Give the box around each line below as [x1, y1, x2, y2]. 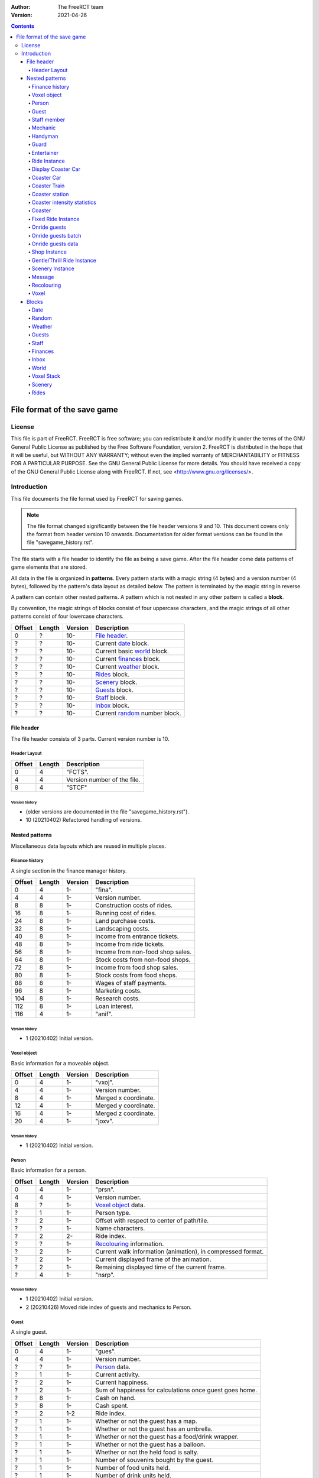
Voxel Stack [31, 372, 61, 380]
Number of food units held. [95, 1463, 171, 1471]
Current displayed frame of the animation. [95, 1255, 212, 1263]
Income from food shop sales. [95, 964, 178, 972]
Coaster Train [31, 182, 65, 189]
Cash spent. [95, 1401, 129, 1409]
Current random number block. [95, 709, 181, 717]
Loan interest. [95, 1002, 134, 1010]
